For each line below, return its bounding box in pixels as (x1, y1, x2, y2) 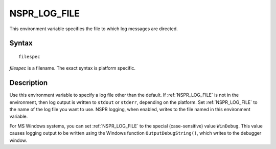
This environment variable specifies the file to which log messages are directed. (9, 26, 178, 32)
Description (9, 78, 48, 87)
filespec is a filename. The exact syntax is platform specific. (9, 65, 135, 71)
